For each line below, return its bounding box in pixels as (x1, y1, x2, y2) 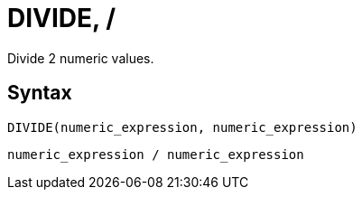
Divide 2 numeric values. (7, 50, 154, 66)
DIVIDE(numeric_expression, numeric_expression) (7, 119, 357, 135)
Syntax (7, 81, 72, 105)
